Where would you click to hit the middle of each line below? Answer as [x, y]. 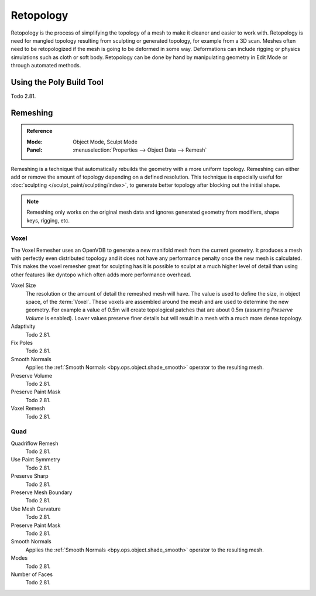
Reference [39, 131]
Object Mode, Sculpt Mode [105, 142]
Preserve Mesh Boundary [42, 492]
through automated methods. [46, 66]
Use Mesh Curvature [36, 509]
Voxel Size [23, 285]
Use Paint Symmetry [36, 460]
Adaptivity [23, 326]
